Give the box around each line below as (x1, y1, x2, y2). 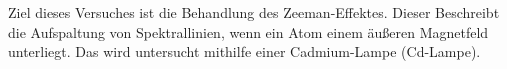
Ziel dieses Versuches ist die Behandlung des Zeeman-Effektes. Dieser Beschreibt (8, 2, 500, 22)
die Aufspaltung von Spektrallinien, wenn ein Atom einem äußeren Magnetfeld (8, 21, 489, 42)
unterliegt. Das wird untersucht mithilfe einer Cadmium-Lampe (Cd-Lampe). (8, 41, 481, 62)
